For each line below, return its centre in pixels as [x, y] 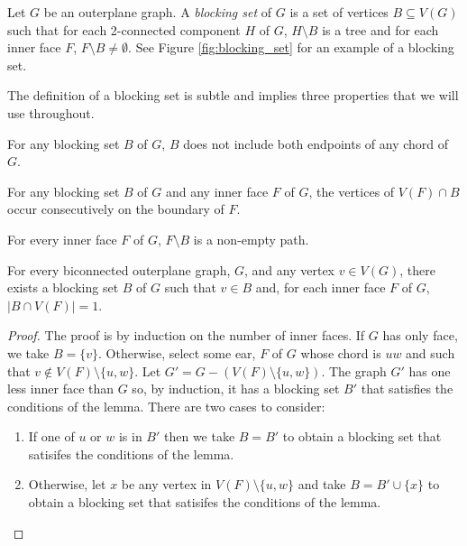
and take [322, 484]
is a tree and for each [380, 29]
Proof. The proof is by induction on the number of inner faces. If [186, 335]
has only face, [420, 335]
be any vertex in [166, 484]
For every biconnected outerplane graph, [119, 269]
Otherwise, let [67, 484]
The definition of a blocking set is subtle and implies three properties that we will [233, 95]
